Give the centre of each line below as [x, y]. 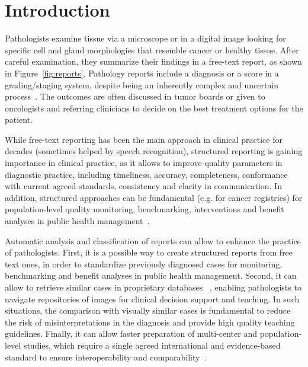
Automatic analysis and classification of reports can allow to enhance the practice [153, 240]
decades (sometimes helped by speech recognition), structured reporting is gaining [154, 151]
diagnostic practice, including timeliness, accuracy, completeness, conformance [146, 174]
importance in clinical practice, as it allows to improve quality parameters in [144, 163]
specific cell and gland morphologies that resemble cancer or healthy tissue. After [152, 50]
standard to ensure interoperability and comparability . [106, 357]
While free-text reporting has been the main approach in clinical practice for [144, 139]
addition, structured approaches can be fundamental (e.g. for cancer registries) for [154, 197]
